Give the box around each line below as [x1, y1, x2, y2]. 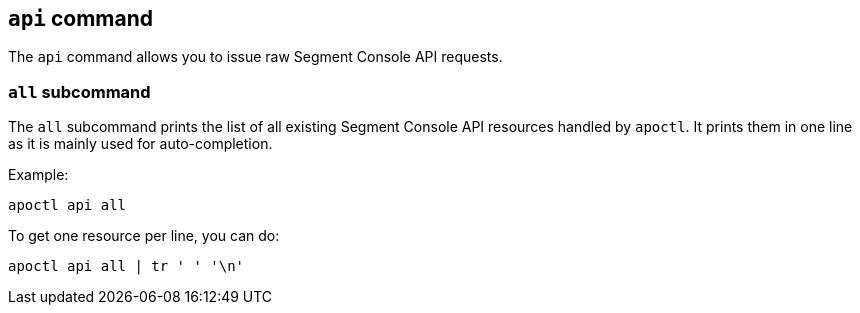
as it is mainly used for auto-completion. [8, 135, 273, 153]
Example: [8, 166, 69, 184]
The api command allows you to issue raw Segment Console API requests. [8, 48, 503, 66]
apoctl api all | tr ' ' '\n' [8, 258, 245, 275]
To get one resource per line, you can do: [8, 227, 280, 245]
